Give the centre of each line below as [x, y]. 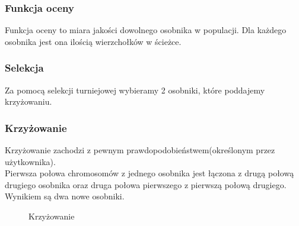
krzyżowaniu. [28, 101]
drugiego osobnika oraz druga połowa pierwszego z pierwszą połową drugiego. [146, 184]
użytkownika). [30, 161]
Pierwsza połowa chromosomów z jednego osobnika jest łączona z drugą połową [149, 173]
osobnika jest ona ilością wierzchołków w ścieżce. [93, 41]
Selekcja [24, 68]
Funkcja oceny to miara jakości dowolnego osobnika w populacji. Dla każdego [146, 30]
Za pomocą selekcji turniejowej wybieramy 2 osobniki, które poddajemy [135, 90]
